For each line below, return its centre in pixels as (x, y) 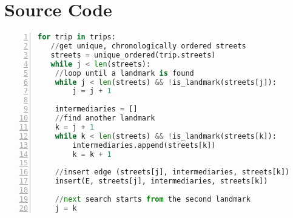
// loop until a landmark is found (124, 73)
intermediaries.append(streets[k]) (144, 145)
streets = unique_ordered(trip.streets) (133, 55)
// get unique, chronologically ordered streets (148, 46)
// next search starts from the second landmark (153, 199)
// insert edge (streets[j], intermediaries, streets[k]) (172, 172)
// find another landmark (105, 118)
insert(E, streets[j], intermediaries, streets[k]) (161, 181)
